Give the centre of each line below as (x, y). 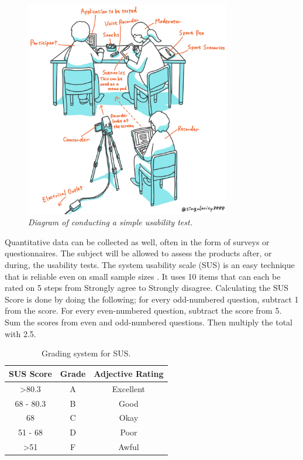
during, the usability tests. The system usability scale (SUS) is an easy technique (150, 265)
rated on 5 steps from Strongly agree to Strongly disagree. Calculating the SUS (147, 288)
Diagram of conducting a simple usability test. (110, 222)
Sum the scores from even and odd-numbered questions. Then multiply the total (149, 322)
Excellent (128, 388)
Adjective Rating (129, 373)
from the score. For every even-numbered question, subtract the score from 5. (143, 310)
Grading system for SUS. (86, 353)
